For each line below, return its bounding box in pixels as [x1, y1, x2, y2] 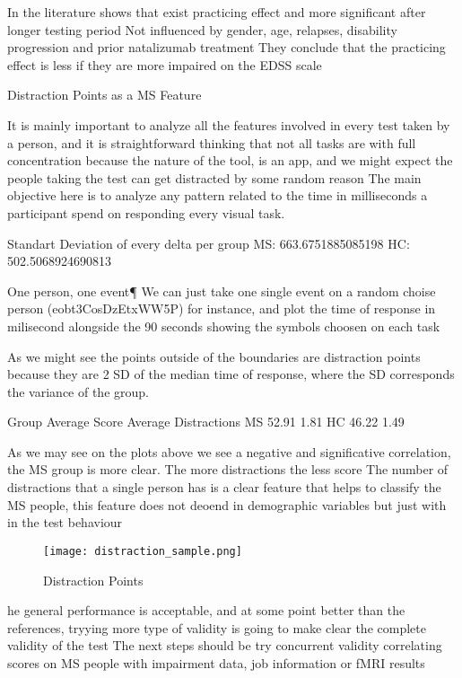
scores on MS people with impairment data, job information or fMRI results [7, 653, 425, 672]
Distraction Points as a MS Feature [7, 85, 202, 104]
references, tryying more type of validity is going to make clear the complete [7, 618, 426, 637]
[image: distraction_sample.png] [43, 544, 242, 558]
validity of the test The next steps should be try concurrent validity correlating [7, 636, 442, 655]
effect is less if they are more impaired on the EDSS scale [7, 55, 322, 74]
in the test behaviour [7, 513, 123, 532]
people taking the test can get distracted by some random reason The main [7, 168, 422, 187]
